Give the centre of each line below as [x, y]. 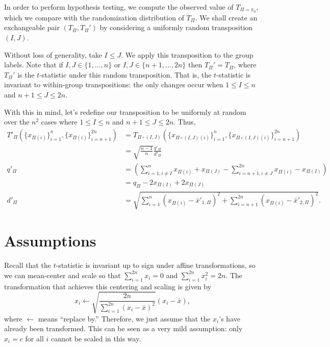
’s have [230, 318]
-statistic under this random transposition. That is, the [125, 74]
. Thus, [185, 122]
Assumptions [50, 241]
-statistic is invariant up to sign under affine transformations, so [156, 265]
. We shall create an [226, 17]
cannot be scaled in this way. [96, 338]
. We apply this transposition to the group [187, 54]
